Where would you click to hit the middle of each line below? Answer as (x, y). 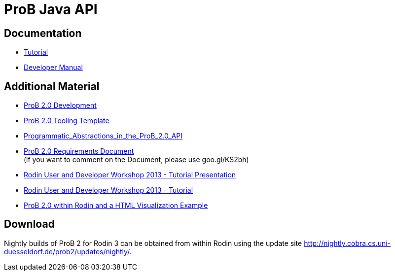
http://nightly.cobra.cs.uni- (347, 243)
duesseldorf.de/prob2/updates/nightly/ (67, 251)
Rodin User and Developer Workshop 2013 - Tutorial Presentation (130, 175)
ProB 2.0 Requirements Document (79, 151)
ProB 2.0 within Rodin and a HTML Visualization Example (116, 206)
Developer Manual (53, 68)
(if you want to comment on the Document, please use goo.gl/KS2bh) (136, 160)
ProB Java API (51, 9)
